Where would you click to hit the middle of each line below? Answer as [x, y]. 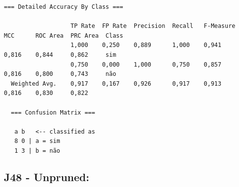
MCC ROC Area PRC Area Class [64, 35]
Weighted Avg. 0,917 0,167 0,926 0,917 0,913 [116, 83]
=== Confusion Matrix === [53, 112]
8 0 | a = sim [37, 141]
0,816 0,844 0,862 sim [60, 55]
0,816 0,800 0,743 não [60, 74]
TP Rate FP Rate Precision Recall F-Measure [153, 26]
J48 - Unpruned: [47, 176]
